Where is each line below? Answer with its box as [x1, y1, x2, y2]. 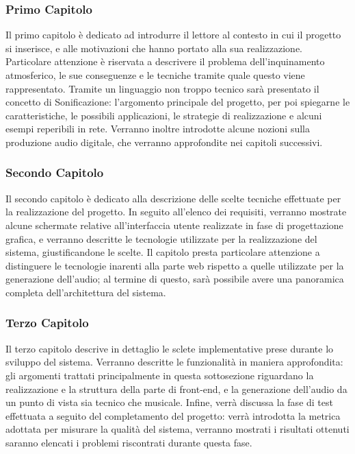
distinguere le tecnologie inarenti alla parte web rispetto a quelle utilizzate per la [5, 258, 344, 272]
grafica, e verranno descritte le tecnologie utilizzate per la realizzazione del [5, 231, 317, 246]
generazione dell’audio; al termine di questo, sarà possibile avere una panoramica [5, 272, 344, 286]
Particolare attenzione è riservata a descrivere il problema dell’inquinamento [5, 54, 325, 69]
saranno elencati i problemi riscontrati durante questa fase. [5, 435, 252, 449]
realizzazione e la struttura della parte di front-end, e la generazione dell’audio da [5, 381, 347, 396]
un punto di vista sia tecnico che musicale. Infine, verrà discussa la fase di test [5, 395, 333, 409]
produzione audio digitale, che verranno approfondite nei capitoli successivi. [5, 134, 323, 149]
